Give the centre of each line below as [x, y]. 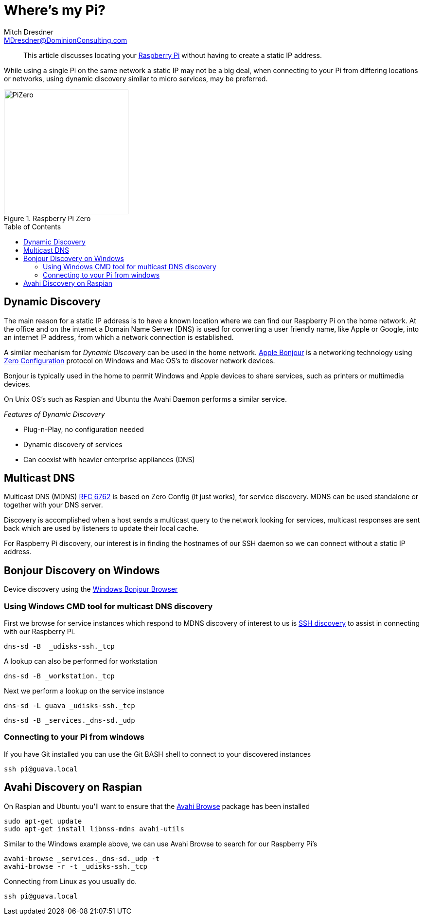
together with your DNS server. [53, 505]
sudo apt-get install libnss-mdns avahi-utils [94, 829]
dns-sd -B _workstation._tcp [59, 676]
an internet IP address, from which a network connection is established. [119, 337]
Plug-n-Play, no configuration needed [84, 429]
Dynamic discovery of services [73, 444]
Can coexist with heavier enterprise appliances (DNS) [109, 459]
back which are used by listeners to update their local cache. [101, 528]
